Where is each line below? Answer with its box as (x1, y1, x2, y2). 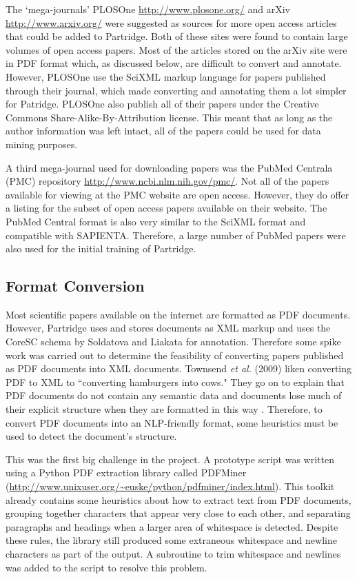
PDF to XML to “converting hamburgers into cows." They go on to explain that (6, 374, 345, 389)
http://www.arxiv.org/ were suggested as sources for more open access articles (6, 15, 337, 30)
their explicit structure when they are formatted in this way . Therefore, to (6, 402, 323, 416)
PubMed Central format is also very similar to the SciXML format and (6, 214, 306, 228)
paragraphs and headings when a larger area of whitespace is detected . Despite (6, 519, 338, 534)
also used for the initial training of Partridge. (6, 241, 196, 256)
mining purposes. (6, 136, 78, 151)
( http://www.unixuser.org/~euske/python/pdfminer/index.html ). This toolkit (6, 479, 335, 494)
